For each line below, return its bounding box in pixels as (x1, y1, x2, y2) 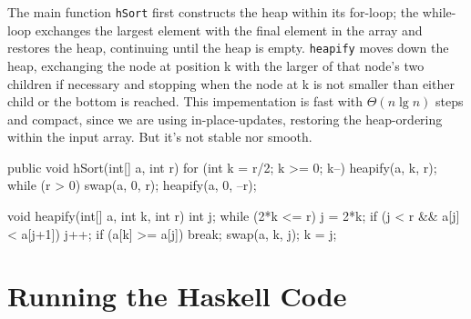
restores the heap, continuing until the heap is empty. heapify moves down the (7, 38, 449, 57)
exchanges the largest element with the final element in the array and (35, 20, 423, 39)
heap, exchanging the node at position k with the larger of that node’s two (7, 55, 425, 75)
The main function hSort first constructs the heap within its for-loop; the (7, 3, 419, 21)
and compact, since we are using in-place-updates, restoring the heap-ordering (7, 109, 443, 128)
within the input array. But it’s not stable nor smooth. (7, 127, 312, 146)
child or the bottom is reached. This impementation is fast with (7, 92, 363, 111)
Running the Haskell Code (7, 277, 347, 314)
